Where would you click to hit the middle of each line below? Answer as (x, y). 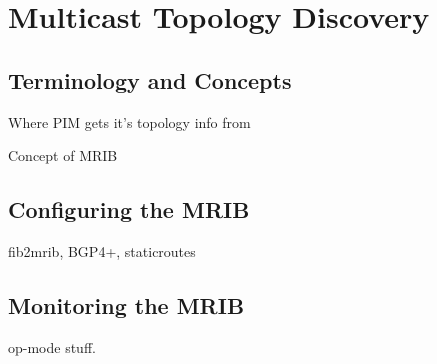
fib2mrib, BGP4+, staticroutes (102, 250)
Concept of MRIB (63, 155)
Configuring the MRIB (129, 209)
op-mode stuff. (52, 346)
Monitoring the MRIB (126, 304)
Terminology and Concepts (150, 79)
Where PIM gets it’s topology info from (129, 121)
